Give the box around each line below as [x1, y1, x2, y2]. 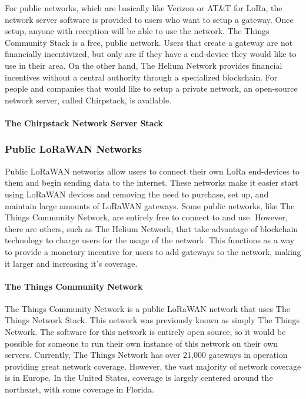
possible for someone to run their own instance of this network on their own [5, 337, 278, 349]
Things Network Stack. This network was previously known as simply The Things [5, 314, 300, 326]
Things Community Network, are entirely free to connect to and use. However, [5, 211, 288, 223]
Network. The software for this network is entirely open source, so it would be [5, 326, 286, 338]
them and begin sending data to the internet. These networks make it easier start [5, 176, 298, 189]
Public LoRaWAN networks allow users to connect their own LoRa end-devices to [5, 165, 300, 177]
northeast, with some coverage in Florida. [5, 383, 155, 395]
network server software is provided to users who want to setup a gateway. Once [5, 13, 294, 25]
